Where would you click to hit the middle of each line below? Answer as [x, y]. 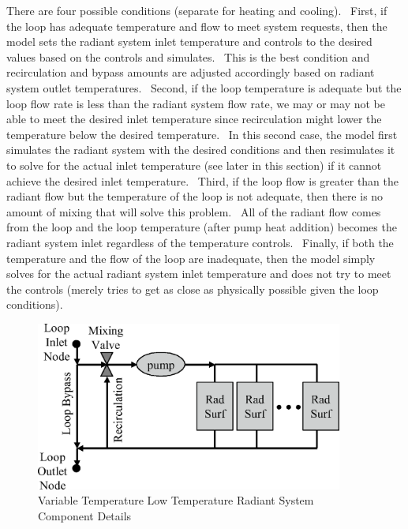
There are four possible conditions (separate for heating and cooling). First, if [197, 10]
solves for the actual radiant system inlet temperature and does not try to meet [199, 274]
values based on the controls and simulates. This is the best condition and [188, 56]
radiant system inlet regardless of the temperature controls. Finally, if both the [200, 242]
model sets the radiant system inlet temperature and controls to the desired [189, 41]
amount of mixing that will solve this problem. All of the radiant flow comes [194, 211]
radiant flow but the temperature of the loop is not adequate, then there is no [195, 196]
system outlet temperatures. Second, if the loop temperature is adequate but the [204, 87]
